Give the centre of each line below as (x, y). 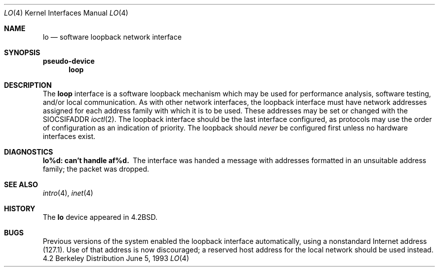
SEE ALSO (21, 184)
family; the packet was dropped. (96, 169)
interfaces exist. (69, 136)
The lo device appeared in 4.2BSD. (100, 217)
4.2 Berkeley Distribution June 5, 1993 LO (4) (116, 258)
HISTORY (20, 209)
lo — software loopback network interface (112, 37)
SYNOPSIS (22, 52)
